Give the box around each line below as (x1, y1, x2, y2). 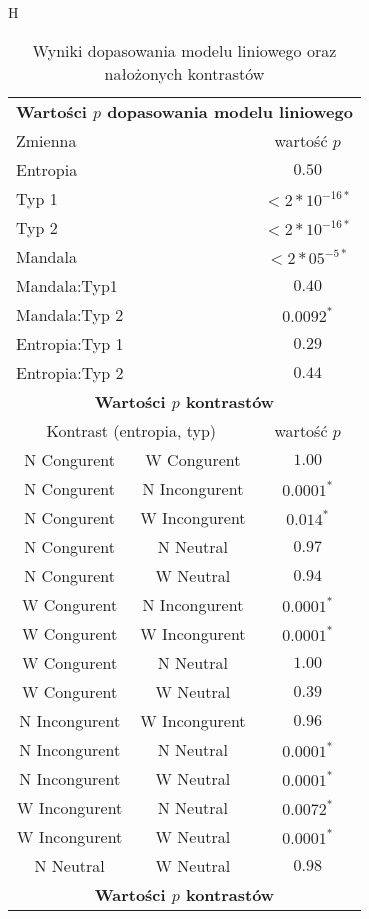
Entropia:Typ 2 (16, 360, 124, 384)
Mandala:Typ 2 (16, 302, 124, 326)
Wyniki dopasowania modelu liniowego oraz (32, 38, 337, 62)
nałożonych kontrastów (104, 61, 265, 85)
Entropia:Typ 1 (16, 331, 124, 355)
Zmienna (16, 128, 77, 152)
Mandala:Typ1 (16, 273, 118, 297)
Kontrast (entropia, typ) (46, 418, 217, 442)
